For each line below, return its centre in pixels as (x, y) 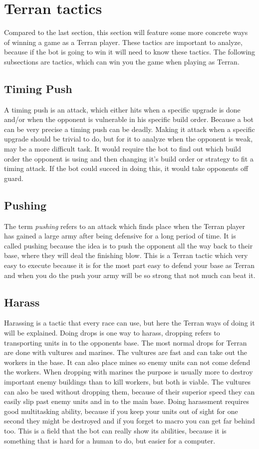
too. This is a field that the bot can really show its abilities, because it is (115, 430)
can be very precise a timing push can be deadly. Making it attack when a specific (129, 129)
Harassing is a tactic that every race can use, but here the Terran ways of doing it (129, 323)
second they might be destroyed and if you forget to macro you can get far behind (129, 421)
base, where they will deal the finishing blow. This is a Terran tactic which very (126, 255)
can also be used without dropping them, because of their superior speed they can (129, 391)
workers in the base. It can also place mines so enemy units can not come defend (127, 362)
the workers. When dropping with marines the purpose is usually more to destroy (129, 372)
